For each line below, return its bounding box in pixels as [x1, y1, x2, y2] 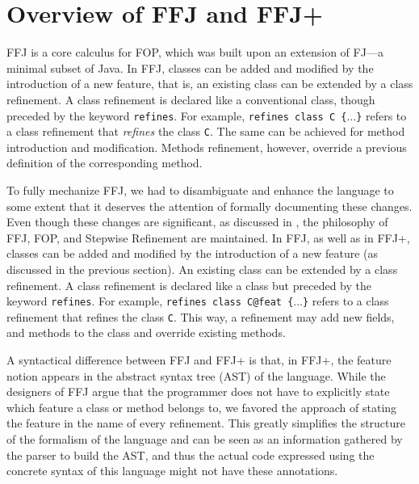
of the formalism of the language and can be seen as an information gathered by [6, 431, 403, 448]
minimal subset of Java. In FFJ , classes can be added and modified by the [6, 59, 374, 76]
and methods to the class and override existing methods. [6, 324, 286, 341]
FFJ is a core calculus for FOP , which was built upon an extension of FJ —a [6, 44, 383, 61]
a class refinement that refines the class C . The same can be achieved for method [6, 123, 405, 140]
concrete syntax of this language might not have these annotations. [6, 462, 338, 479]
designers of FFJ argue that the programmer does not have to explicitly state [6, 383, 390, 400]
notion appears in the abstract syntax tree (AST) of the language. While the [6, 367, 386, 384]
